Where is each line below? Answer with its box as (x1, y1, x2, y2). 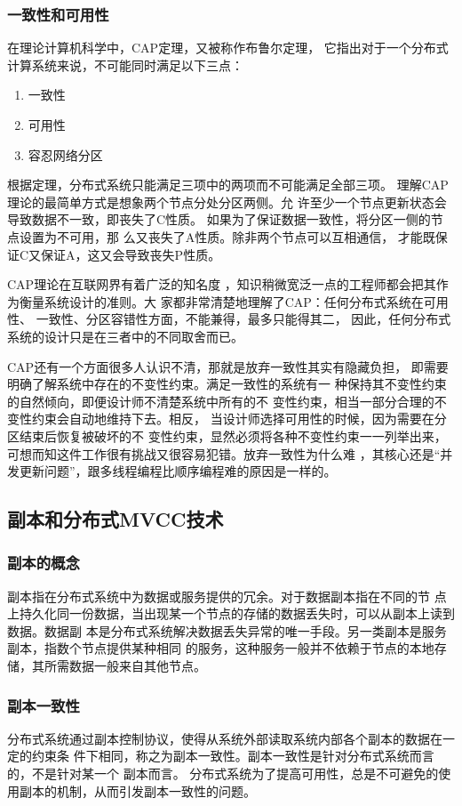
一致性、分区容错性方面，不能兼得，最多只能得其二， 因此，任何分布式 (36, 310, 451, 328)
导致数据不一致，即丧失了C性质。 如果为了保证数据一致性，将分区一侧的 (7, 210, 431, 229)
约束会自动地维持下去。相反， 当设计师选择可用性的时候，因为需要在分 (31, 409, 447, 428)
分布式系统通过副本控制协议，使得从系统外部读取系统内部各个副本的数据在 (7, 729, 442, 747)
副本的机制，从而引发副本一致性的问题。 (19, 781, 256, 800)
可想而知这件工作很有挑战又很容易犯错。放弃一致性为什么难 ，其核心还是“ (7, 444, 441, 463)
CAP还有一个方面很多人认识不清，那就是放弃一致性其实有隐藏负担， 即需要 (7, 357, 449, 375)
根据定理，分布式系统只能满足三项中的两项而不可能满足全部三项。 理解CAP (7, 175, 449, 194)
